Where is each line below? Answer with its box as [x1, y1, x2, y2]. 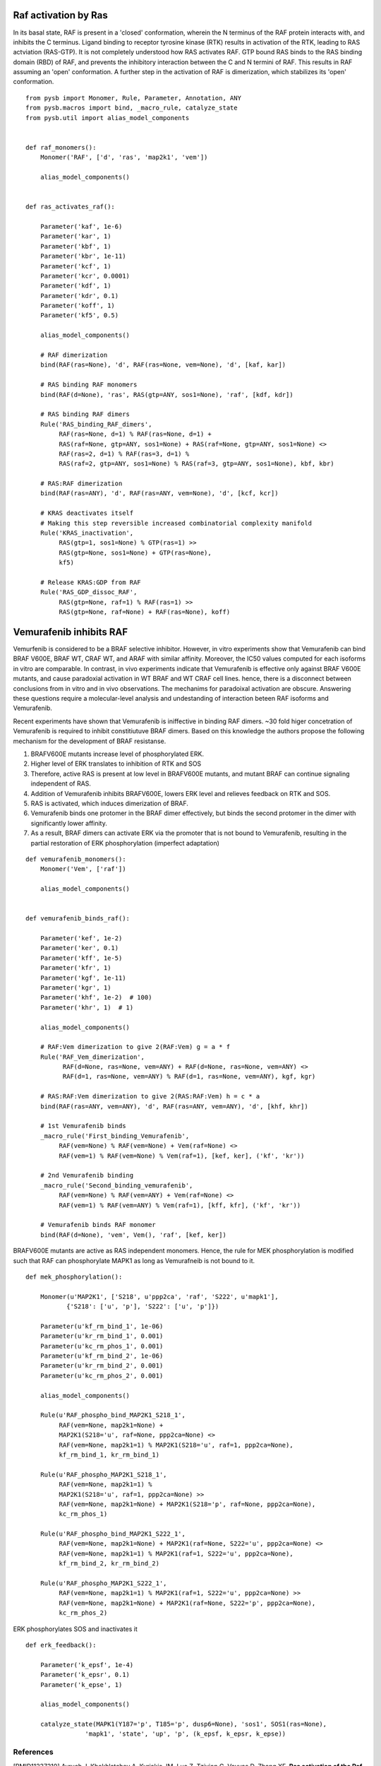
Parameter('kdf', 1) [40, 282, 111, 290]
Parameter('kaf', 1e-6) [40, 223, 123, 230]
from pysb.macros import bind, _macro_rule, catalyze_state [25, 104, 238, 112]
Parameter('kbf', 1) [40, 242, 111, 250]
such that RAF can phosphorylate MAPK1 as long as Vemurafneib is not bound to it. [13, 1256, 255, 1264]
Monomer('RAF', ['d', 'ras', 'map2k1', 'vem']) [40, 153, 208, 162]
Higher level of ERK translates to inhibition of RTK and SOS [30, 759, 202, 768]
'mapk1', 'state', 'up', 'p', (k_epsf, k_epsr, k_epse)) [85, 1730, 286, 1738]
